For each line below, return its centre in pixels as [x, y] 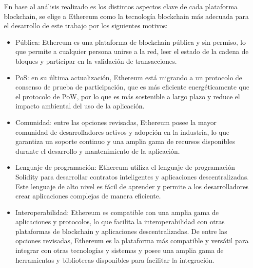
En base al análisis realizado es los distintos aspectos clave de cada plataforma [121, 6]
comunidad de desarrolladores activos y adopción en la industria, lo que [122, 132]
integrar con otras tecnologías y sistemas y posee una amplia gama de [119, 250]
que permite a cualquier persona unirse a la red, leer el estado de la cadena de [132, 51]
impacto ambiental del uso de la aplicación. [80, 106]
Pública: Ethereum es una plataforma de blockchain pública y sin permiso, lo [130, 42]
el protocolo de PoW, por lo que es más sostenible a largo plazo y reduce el [128, 96]
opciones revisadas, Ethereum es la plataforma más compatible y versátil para [132, 241]
